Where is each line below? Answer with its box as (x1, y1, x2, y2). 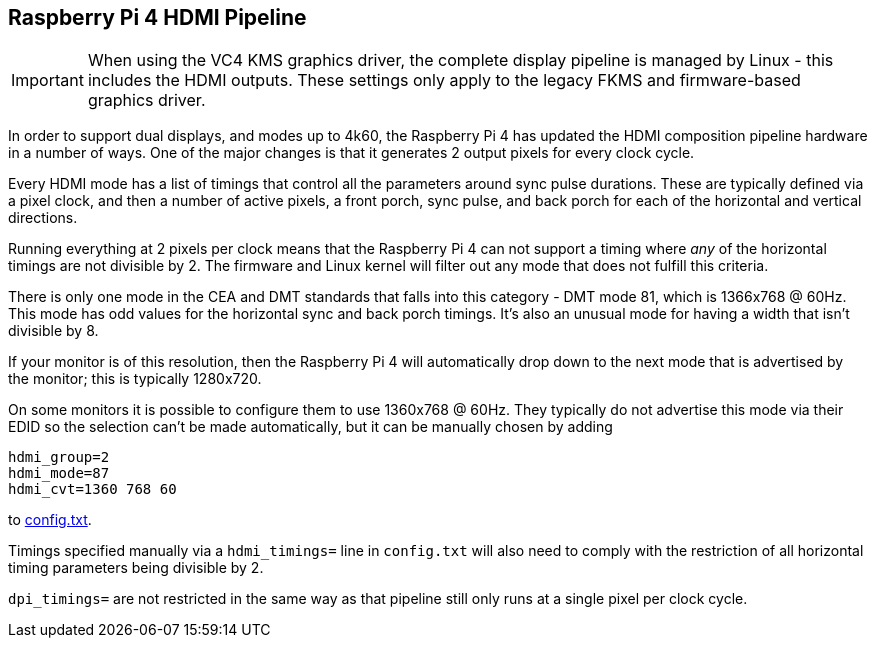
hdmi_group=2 (8, 449, 110, 466)
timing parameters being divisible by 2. (8, 559, 264, 577)
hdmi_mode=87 (8, 465, 110, 482)
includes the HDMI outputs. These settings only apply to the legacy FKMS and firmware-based (87, 70, 801, 91)
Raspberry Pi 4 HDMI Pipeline (8, 5, 307, 30)
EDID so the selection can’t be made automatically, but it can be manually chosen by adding (8, 418, 613, 436)
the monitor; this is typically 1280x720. (8, 370, 262, 388)
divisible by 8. (8, 322, 99, 340)
